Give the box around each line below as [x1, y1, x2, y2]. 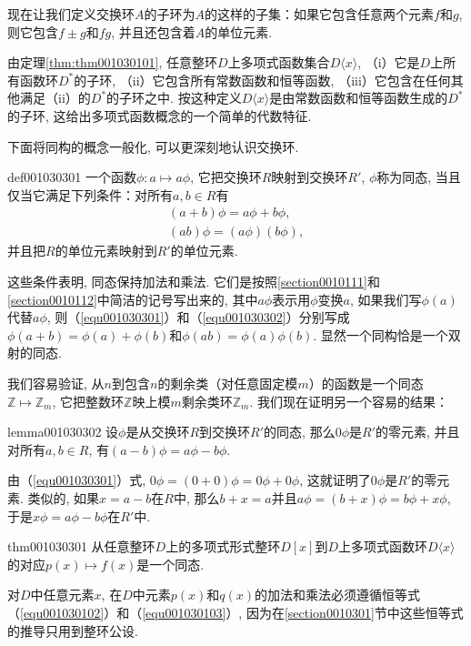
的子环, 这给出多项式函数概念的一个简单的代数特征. [7, 106, 312, 125]
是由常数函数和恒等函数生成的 [269, 88, 448, 107]
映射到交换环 [271, 167, 348, 187]
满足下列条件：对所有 [45, 185, 173, 204]
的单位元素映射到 [55, 241, 157, 260]
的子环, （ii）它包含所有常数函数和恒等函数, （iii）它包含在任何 [74, 70, 451, 89]
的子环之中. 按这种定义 [106, 88, 242, 107]
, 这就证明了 [299, 470, 371, 490]
